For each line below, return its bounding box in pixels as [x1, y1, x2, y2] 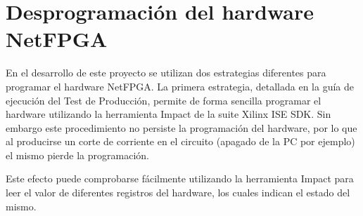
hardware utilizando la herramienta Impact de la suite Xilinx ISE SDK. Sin [6, 107, 331, 121]
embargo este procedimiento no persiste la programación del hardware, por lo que [6, 120, 357, 135]
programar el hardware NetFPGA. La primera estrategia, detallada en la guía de [6, 79, 354, 93]
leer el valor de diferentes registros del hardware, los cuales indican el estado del [6, 185, 350, 200]
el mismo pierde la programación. [6, 147, 149, 162]
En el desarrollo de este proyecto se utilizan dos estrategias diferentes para [6, 65, 326, 80]
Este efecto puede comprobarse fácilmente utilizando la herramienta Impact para [6, 171, 354, 186]
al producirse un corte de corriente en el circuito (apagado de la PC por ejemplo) [6, 134, 355, 149]
